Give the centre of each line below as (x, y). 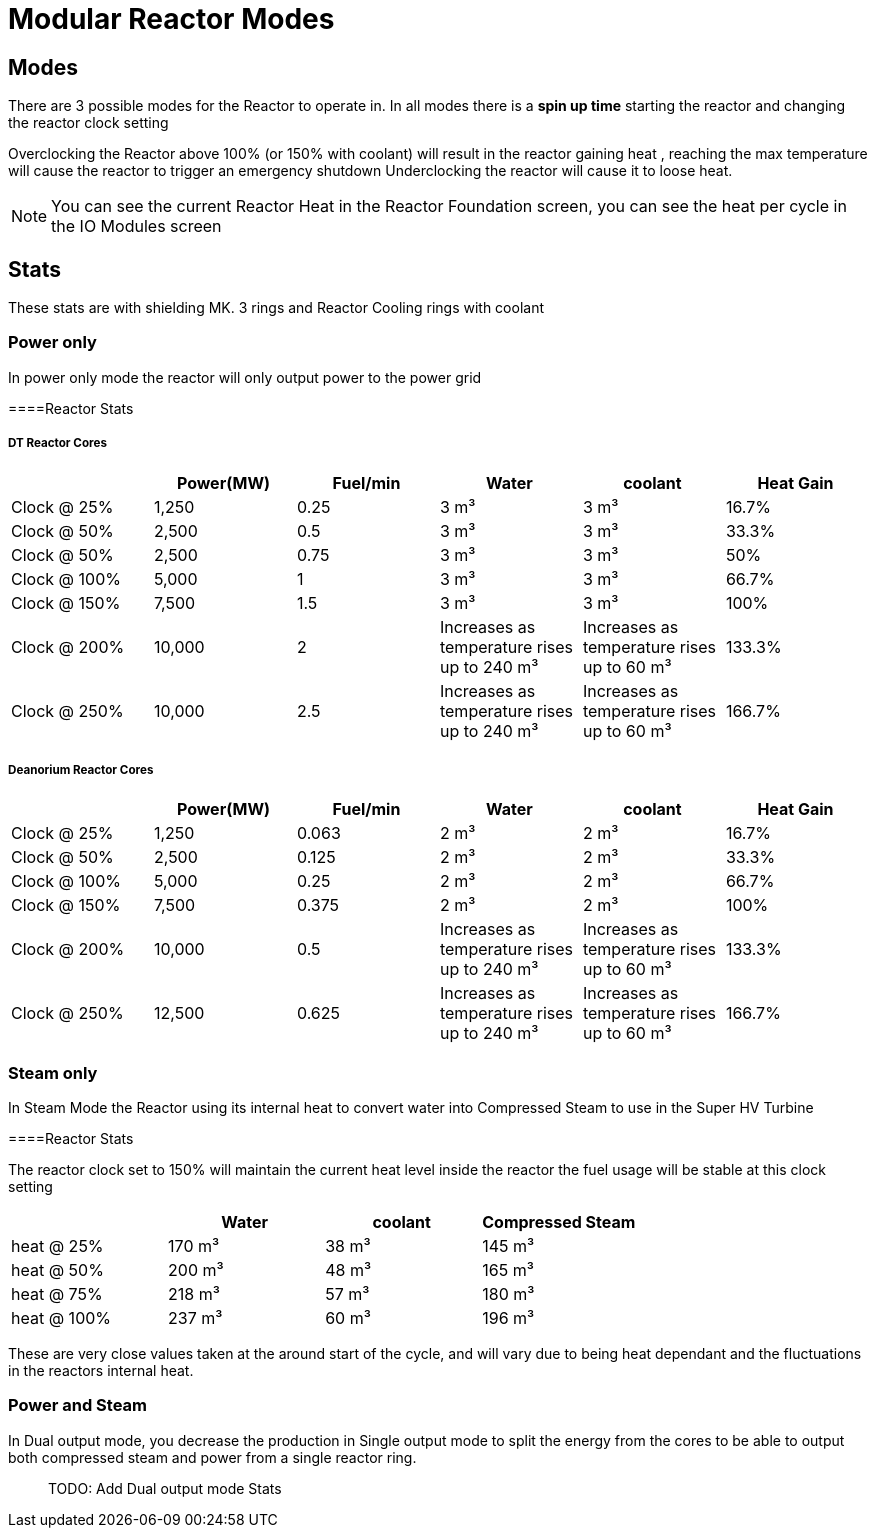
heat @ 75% (57, 1294)
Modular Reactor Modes (171, 19)
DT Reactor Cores (57, 443)
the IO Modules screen (136, 226)
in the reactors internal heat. (101, 1371)
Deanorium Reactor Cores (81, 769)
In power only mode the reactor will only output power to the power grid (245, 377)
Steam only (53, 1072)
